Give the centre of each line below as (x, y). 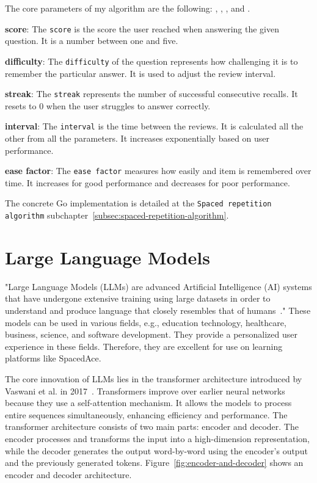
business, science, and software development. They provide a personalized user (151, 334)
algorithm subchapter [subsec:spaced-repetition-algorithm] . (117, 215)
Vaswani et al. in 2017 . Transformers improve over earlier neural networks (145, 390)
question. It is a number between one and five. (92, 41)
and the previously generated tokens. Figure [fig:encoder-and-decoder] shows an (154, 463)
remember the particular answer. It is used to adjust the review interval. (140, 73)
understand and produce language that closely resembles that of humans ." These (158, 310)
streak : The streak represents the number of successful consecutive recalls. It (151, 94)
